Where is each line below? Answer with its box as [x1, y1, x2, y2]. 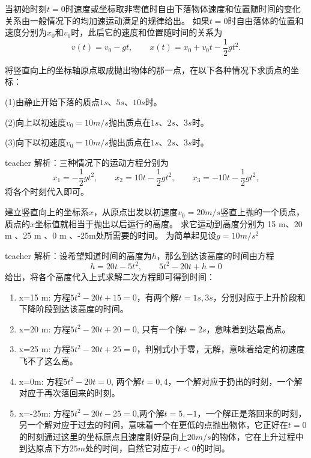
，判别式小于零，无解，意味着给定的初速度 [136, 343, 305, 355]
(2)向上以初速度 [5, 115, 66, 128]
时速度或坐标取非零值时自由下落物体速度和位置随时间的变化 [65, 2, 301, 14]
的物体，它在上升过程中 [211, 430, 304, 442]
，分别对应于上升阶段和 [213, 290, 306, 303]
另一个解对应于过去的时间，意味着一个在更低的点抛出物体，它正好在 [19, 418, 288, 431]
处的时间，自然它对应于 [85, 442, 178, 454]
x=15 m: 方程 [19, 290, 70, 303]
